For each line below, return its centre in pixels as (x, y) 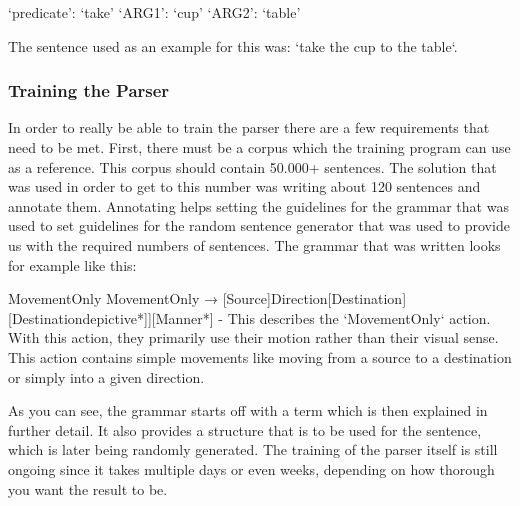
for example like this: (72, 264)
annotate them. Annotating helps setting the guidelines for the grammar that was (258, 205)
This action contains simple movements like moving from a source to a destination (260, 356)
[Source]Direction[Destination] (314, 298)
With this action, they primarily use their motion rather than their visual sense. (253, 337)
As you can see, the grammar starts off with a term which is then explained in (248, 410)
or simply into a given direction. (106, 376)
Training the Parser (89, 90)
